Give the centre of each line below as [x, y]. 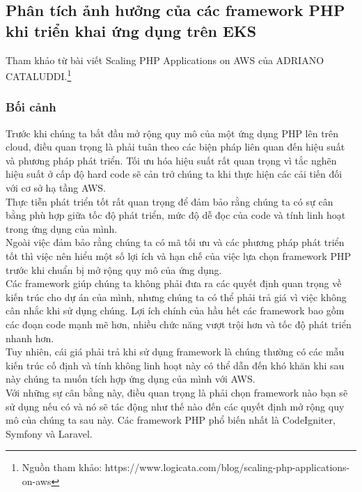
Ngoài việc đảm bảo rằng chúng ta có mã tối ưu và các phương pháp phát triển [175, 242]
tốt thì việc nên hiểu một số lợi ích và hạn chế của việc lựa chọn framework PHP [178, 256]
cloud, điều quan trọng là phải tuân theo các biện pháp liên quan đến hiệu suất [175, 147]
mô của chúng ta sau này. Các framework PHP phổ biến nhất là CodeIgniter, [171, 420]
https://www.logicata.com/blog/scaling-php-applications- [227, 467]
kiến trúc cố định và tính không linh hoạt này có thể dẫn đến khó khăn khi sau [175, 365]
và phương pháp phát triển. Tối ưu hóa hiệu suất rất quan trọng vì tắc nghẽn [171, 160]
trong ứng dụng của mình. [62, 228]
